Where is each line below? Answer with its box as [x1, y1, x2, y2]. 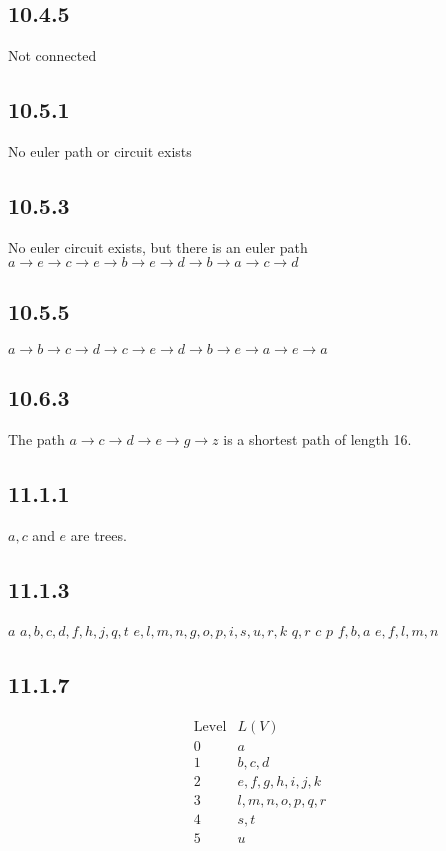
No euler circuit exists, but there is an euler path [8, 236, 308, 257]
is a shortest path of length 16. [223, 428, 412, 449]
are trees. [70, 524, 127, 545]
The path [8, 428, 65, 449]
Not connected [8, 45, 97, 66]
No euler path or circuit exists [8, 141, 192, 161]
